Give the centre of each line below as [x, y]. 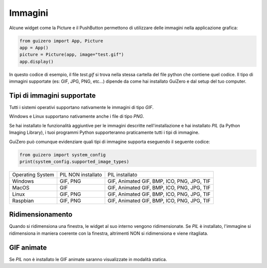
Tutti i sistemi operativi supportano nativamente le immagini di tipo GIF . [81, 107]
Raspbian [23, 201]
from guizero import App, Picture [61, 41]
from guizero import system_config [63, 155]
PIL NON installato [81, 174]
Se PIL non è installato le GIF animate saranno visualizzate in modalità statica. [88, 259]
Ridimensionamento [41, 215]
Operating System [33, 174]
